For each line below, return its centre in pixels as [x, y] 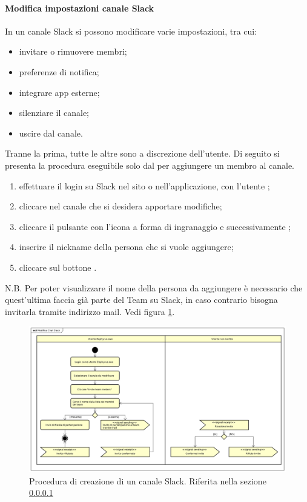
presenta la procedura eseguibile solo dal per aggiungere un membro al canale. [150, 165]
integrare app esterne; [59, 92]
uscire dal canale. [51, 133]
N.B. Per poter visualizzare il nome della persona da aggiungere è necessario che [154, 287]
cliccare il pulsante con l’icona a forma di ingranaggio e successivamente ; [155, 226]
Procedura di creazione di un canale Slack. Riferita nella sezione [148, 480]
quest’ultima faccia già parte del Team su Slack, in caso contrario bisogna [141, 300]
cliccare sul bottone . [58, 267]
